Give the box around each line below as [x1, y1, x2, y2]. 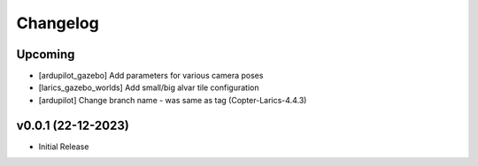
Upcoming [16, 47, 75, 62]
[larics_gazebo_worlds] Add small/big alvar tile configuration [38, 82, 259, 93]
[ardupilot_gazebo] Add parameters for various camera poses [38, 71, 264, 81]
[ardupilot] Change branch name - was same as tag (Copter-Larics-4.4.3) [38, 94, 307, 105]
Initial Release [38, 141, 89, 152]
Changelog [16, 13, 99, 33]
